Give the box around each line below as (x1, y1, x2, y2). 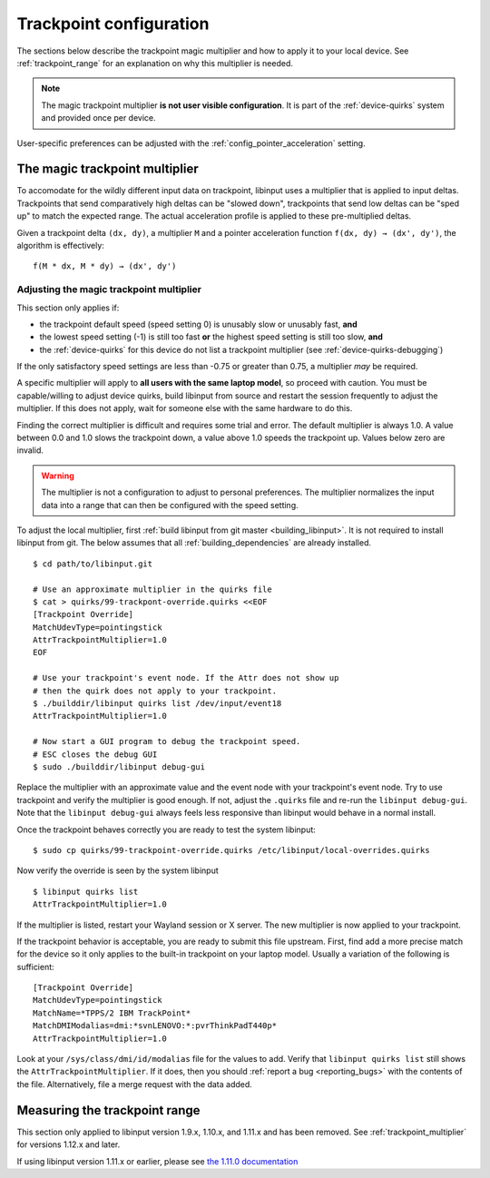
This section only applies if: (16, 302, 120, 313)
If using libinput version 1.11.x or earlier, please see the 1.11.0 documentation (16, 1155, 299, 1166)
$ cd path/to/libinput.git (33, 558, 153, 569)
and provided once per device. (41, 113, 156, 123)
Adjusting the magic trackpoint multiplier (16, 283, 201, 296)
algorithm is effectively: (16, 240, 104, 250)
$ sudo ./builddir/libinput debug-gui (33, 762, 206, 771)
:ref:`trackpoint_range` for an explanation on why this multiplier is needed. (16, 57, 294, 68)
